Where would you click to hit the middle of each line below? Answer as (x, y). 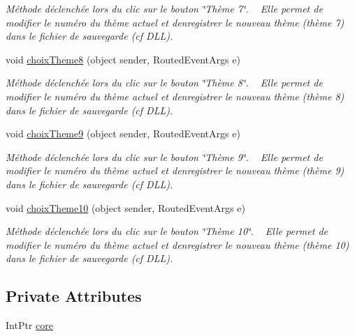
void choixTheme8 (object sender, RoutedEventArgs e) (123, 59)
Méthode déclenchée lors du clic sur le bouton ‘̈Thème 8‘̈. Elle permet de (164, 83)
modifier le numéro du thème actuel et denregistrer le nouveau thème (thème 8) (175, 96)
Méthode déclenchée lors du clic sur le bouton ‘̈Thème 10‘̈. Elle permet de (167, 231)
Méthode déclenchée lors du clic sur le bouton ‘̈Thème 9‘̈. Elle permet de (164, 156)
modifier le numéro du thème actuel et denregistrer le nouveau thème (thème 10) (177, 244)
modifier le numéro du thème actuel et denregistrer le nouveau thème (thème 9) (175, 170)
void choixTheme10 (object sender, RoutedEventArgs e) (125, 207)
